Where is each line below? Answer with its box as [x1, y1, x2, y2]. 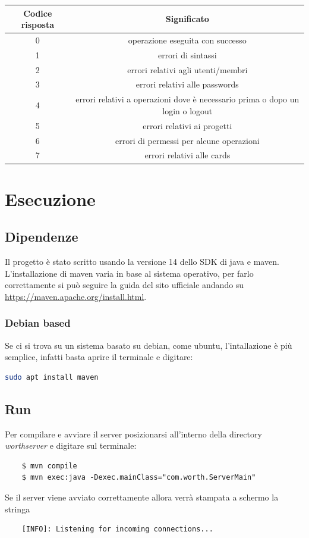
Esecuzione [5, 186, 96, 211]
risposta [21, 18, 54, 31]
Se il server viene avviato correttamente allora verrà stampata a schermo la [5, 491, 279, 503]
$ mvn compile [21, 461, 77, 470]
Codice [23, 7, 52, 19]
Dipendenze [5, 227, 78, 246]
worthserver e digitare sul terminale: [5, 439, 137, 452]
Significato [165, 12, 209, 25]
